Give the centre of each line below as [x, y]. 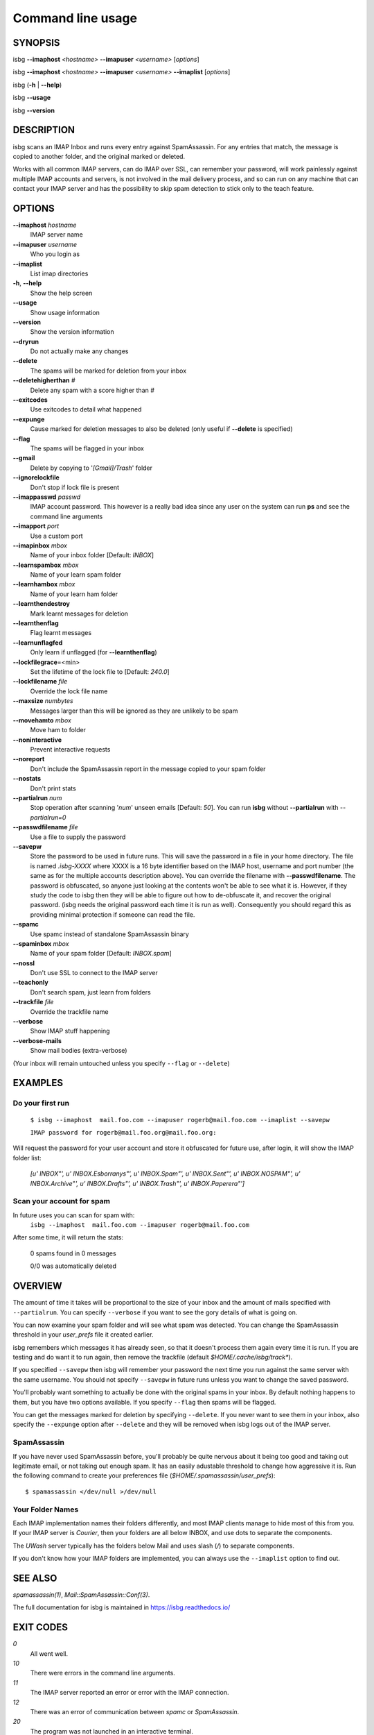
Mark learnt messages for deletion [79, 613]
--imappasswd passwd [47, 497]
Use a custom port [56, 536]
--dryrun [26, 341]
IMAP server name [56, 235]
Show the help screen [61, 293]
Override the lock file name [69, 691]
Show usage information [65, 312]
